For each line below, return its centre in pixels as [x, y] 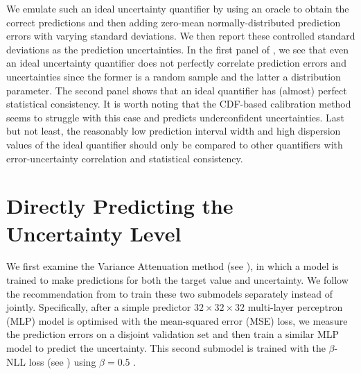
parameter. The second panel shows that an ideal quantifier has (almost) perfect [177, 90]
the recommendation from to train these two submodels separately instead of [170, 293]
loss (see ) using [62, 361]
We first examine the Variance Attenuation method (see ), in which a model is [173, 266]
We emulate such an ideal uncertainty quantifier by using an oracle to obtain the [178, 8]
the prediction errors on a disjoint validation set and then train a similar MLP [173, 334]
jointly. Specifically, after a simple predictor [99, 307]
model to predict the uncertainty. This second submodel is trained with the [166, 348]
